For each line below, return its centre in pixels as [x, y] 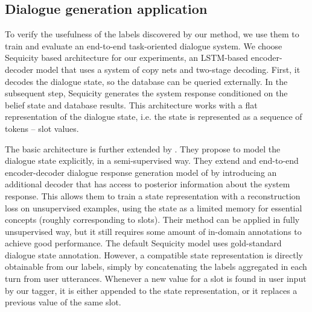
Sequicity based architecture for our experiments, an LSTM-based [127, 58]
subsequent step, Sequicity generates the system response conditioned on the [146, 93]
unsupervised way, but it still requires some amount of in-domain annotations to [153, 231]
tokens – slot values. [42, 128]
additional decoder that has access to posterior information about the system [148, 184]
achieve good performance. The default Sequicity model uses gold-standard [143, 243]
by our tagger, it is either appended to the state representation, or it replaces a [151, 290]
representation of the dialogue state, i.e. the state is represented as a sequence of [154, 117]
